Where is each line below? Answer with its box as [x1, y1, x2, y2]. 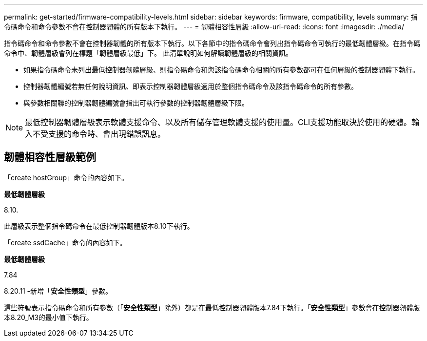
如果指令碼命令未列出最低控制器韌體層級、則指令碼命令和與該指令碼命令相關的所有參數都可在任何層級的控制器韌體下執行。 [23, 65, 419, 74]
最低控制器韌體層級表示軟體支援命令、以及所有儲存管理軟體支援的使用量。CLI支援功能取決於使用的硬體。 [25, 117, 412, 127]
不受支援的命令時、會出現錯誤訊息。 [33, 129, 166, 139]
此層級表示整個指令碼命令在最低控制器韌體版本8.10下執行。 [4, 221, 194, 230]
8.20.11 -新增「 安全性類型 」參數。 [4, 286, 112, 295]
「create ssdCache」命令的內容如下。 [4, 238, 127, 247]
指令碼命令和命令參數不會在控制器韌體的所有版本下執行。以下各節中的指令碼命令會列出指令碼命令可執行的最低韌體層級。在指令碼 [4, 39, 420, 47]
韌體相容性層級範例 [4, 151, 96, 164]
